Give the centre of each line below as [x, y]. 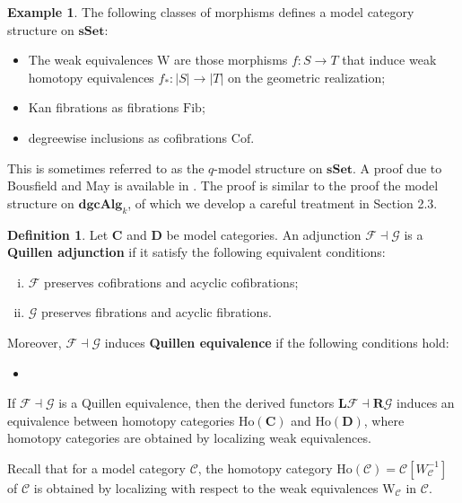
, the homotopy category [265, 468]
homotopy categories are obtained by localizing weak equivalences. [189, 438]
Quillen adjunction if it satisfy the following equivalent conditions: [196, 252]
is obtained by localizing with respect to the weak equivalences [206, 487]
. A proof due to [397, 168]
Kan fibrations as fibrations [104, 107]
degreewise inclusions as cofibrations [128, 137]
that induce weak [389, 60]
